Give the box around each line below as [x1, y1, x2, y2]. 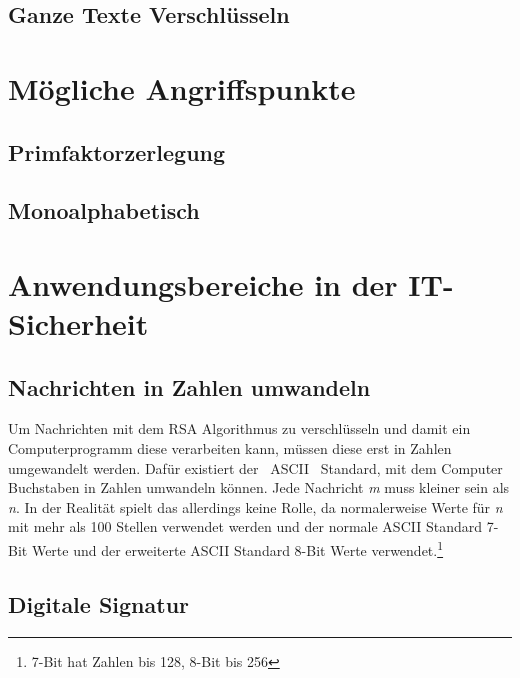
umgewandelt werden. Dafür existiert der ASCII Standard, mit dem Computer [8, 457, 503, 478]
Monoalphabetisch [8, 195, 200, 226]
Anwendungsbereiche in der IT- [8, 263, 454, 304]
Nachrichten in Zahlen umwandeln [8, 371, 371, 402]
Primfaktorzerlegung [8, 136, 226, 167]
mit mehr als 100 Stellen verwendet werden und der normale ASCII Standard [8, 516, 482, 537]
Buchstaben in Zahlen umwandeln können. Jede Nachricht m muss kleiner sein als [8, 477, 510, 498]
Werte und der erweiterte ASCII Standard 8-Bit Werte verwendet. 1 [31, 537, 444, 560]
